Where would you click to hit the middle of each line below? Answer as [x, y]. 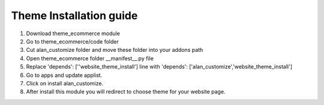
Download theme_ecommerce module [73, 33]
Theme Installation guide [74, 16]
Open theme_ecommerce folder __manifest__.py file [90, 58]
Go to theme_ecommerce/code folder [73, 41]
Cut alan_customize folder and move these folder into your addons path [115, 50]
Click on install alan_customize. [65, 83]
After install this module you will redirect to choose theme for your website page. [126, 92]
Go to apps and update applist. [64, 75]
